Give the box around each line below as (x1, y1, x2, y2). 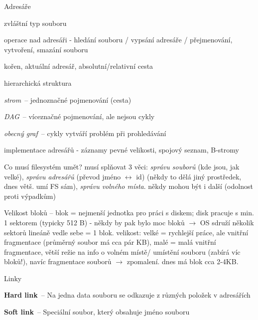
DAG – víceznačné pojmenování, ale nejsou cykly (4, 111, 155, 122)
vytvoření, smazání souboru (4, 44, 88, 54)
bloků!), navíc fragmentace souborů (4, 256, 112, 267)
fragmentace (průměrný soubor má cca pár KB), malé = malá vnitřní (4, 237, 216, 247)
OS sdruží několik (200, 217, 254, 227)
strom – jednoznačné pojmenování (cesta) (4, 94, 131, 105)
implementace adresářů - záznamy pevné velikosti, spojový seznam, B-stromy (4, 145, 239, 155)
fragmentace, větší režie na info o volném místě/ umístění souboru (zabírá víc (4, 246, 241, 257)
